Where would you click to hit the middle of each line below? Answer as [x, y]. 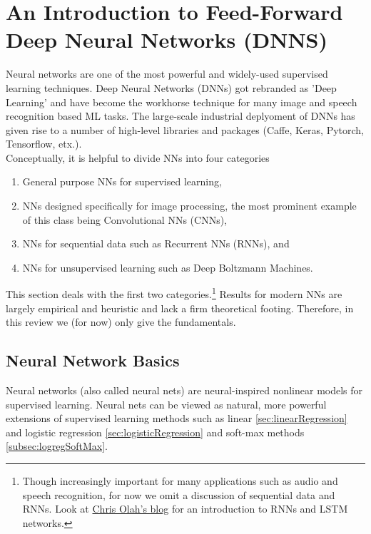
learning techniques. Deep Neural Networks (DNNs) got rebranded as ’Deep [171, 87]
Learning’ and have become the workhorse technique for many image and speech [182, 102]
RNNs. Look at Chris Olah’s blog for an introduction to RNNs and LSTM [185, 509]
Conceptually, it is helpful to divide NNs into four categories [138, 157]
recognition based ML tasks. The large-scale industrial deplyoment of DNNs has [181, 116]
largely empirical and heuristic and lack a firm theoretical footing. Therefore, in [180, 308]
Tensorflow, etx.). [44, 144]
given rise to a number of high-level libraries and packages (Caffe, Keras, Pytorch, [185, 129]
